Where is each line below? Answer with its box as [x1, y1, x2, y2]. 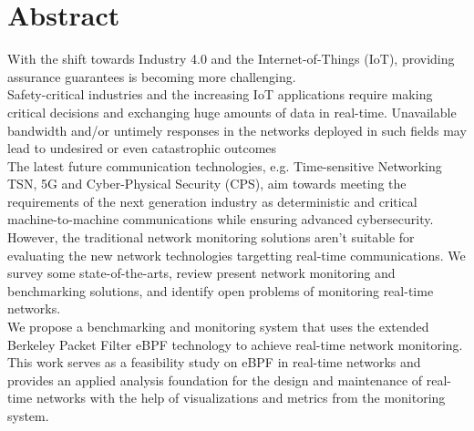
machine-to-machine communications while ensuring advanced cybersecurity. [7, 210, 434, 229]
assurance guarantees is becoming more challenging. [7, 67, 296, 86]
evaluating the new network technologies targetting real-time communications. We [7, 245, 466, 264]
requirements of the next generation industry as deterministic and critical [7, 191, 417, 210]
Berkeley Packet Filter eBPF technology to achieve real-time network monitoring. [7, 334, 463, 354]
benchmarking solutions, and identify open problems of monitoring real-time [7, 281, 434, 300]
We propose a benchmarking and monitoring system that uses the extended [7, 317, 429, 336]
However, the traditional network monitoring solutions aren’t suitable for [7, 228, 415, 247]
